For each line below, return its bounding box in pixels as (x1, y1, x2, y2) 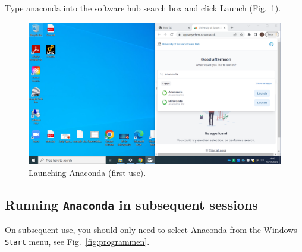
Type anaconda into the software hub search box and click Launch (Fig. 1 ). (5, 2, 281, 14)
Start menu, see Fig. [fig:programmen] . (5, 235, 150, 247)
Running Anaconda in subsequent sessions (5, 195, 258, 213)
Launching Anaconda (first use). (29, 166, 146, 178)
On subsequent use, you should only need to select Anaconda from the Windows (5, 223, 297, 236)
